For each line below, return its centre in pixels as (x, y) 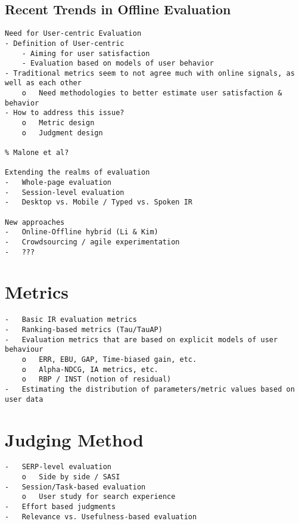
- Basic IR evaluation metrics (71, 320)
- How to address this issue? (65, 113)
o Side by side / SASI (71, 477)
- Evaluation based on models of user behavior (118, 63)
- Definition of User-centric (65, 43)
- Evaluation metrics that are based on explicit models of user (141, 339)
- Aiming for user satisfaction (86, 53)
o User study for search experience (99, 497)
